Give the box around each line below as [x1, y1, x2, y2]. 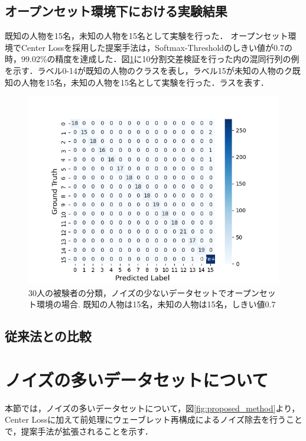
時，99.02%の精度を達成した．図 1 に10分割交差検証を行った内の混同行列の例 [5, 53, 300, 65]
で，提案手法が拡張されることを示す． [5, 425, 153, 437]
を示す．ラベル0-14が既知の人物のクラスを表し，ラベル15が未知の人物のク [5, 64, 292, 76]
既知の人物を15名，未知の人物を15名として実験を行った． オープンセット [5, 30, 288, 42]
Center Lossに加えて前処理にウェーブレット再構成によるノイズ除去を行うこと [5, 413, 302, 426]
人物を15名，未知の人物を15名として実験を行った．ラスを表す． [21, 76, 269, 88]
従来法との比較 [5, 327, 92, 345]
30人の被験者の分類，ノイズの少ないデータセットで [28, 286, 227, 299]
